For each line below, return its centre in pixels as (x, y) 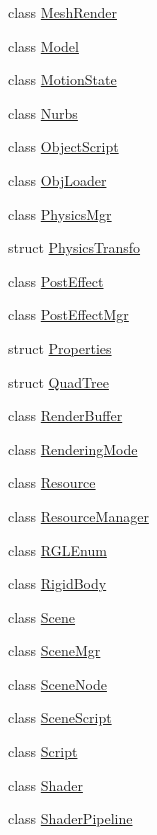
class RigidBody (57, 583)
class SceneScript (60, 717)
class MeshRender (62, 12)
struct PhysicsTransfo (74, 247)
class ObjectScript (63, 146)
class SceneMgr (54, 650)
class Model (43, 45)
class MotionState (62, 79)
